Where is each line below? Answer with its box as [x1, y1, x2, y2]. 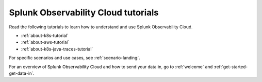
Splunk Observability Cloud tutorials [9, 7, 159, 18]
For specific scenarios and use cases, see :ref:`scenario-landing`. [9, 55, 140, 61]
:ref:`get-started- [213, 64, 248, 70]
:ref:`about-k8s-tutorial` [21, 33, 69, 38]
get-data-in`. [9, 70, 35, 76]
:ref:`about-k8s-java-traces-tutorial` [21, 46, 93, 52]
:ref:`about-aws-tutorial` [21, 39, 70, 45]
